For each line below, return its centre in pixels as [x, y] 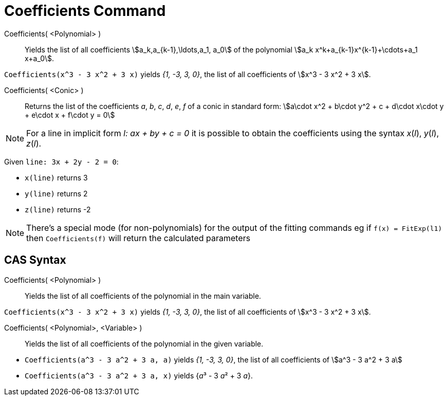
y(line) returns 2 [56, 193]
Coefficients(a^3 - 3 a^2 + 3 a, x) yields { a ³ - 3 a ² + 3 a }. [139, 375]
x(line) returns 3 [56, 177]
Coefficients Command [85, 11]
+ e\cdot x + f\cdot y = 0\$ [70, 115]
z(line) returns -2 [58, 209]
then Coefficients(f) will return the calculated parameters [138, 238]
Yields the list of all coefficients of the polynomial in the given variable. [144, 343]
